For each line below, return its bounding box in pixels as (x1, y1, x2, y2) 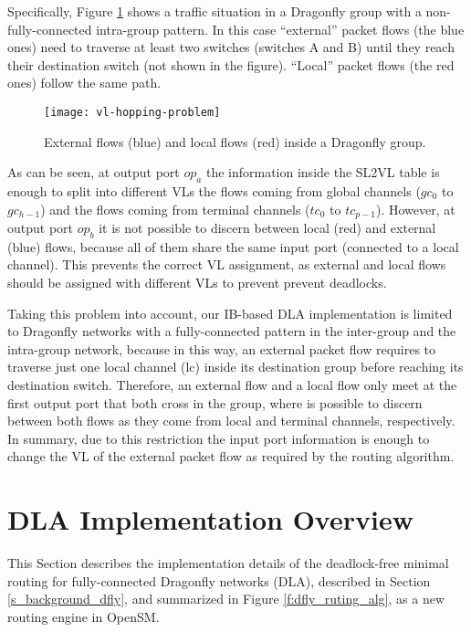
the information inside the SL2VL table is (205, 163, 440, 182)
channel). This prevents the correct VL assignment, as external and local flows (7, 255, 446, 274)
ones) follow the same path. (7, 73, 162, 92)
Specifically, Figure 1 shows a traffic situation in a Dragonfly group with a (7, 2, 422, 20)
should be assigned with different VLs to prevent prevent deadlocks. (7, 273, 387, 292)
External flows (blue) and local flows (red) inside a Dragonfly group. (44, 132, 426, 151)
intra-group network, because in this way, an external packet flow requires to (7, 339, 436, 358)
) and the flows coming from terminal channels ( (40, 199, 310, 218)
